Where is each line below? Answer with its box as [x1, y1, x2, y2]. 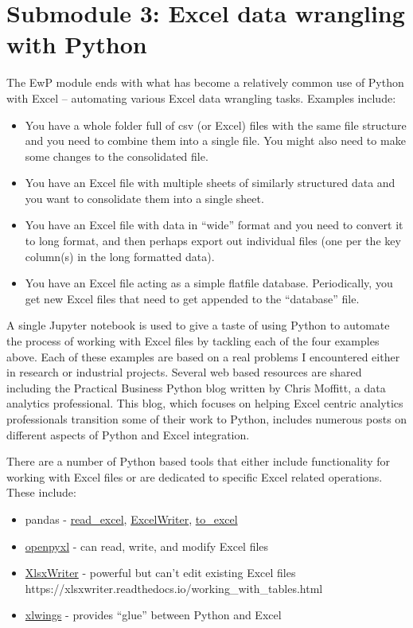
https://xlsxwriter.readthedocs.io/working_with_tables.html [25, 579, 323, 596]
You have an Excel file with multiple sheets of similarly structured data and [25, 174, 395, 191]
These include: [6, 484, 76, 501]
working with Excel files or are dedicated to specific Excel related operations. [6, 468, 383, 485]
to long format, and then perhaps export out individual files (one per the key [25, 232, 401, 249]
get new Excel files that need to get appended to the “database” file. [25, 290, 360, 306]
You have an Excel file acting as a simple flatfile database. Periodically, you [25, 275, 393, 291]
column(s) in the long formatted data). [25, 248, 215, 264]
